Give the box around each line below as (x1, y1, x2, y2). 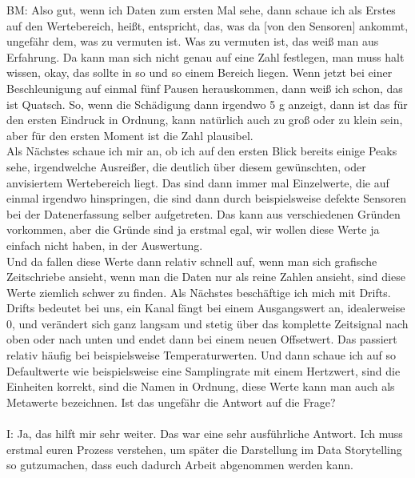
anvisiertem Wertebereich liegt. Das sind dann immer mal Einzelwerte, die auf (6, 174, 389, 191)
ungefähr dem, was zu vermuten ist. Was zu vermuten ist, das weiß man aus (6, 33, 379, 50)
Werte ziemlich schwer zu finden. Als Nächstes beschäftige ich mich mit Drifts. (6, 283, 391, 300)
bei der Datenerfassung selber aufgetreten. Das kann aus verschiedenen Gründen (6, 205, 401, 222)
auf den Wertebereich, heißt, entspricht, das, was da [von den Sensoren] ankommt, (6, 17, 409, 34)
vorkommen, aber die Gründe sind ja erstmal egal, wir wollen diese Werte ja (6, 221, 380, 238)
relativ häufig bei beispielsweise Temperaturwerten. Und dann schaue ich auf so (6, 347, 397, 364)
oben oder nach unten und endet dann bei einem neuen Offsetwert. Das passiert (6, 331, 397, 347)
